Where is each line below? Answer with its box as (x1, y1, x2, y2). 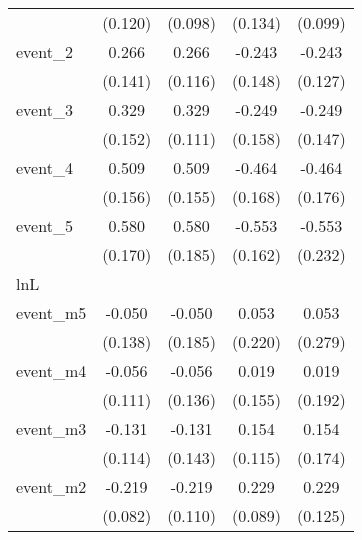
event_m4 (16, 359, 87, 382)
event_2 (16, 40, 73, 63)
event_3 (16, 98, 73, 121)
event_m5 (16, 301, 87, 324)
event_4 (16, 156, 73, 179)
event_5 (16, 214, 73, 237)
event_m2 (16, 475, 87, 498)
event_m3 (16, 417, 87, 440)
